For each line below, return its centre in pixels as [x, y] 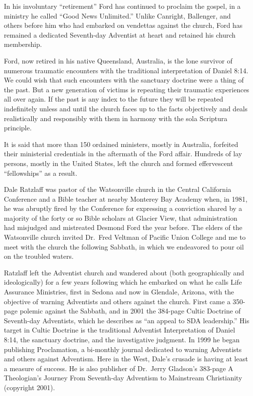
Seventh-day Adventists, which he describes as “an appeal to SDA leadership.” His [127, 320]
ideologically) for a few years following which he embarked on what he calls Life [123, 282]
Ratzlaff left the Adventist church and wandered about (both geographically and [124, 272]
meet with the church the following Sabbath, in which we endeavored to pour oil [124, 246]
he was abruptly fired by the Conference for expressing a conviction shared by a [123, 208]
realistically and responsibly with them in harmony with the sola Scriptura [116, 118]
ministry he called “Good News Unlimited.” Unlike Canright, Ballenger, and [117, 15]
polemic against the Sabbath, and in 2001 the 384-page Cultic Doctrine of [130, 311]
